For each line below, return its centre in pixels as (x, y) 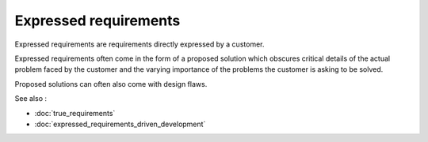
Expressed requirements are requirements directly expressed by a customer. (139, 44)
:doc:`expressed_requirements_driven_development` (120, 124)
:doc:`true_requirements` (75, 113)
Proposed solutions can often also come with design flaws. (111, 84)
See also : (31, 99)
